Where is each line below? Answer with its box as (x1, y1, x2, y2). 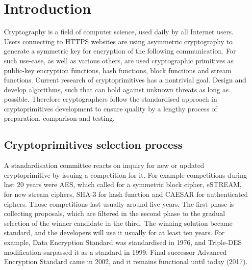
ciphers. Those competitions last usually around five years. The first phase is (4, 198, 234, 209)
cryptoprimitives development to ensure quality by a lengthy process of (4, 103, 217, 113)
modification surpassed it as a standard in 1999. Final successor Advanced (4, 246, 227, 257)
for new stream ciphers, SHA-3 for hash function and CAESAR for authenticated (4, 189, 248, 199)
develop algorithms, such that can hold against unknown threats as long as (4, 84, 229, 94)
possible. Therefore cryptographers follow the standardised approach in (4, 94, 217, 104)
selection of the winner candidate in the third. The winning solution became (4, 217, 233, 228)
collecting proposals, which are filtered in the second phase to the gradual (4, 208, 225, 218)
